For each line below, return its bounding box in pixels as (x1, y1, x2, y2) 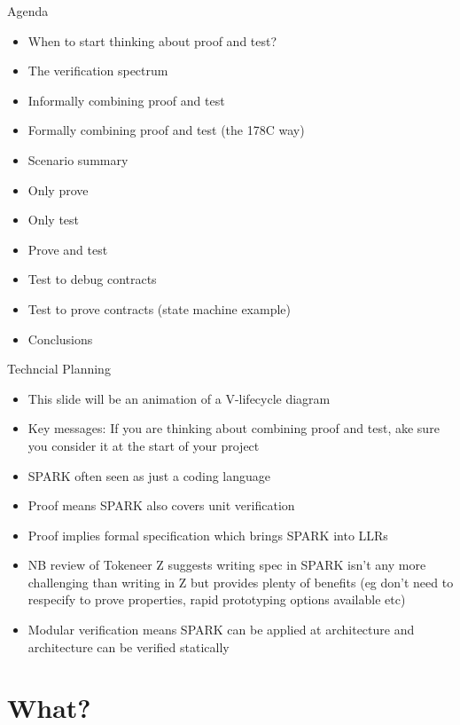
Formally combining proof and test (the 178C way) (27, 121, 305, 139)
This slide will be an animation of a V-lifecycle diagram (27, 389, 331, 407)
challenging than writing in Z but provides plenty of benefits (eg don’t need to (27, 572, 454, 591)
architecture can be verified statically (27, 637, 230, 656)
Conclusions (27, 329, 93, 348)
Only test (27, 210, 80, 229)
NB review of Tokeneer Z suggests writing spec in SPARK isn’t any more (27, 556, 426, 574)
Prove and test (27, 240, 108, 258)
